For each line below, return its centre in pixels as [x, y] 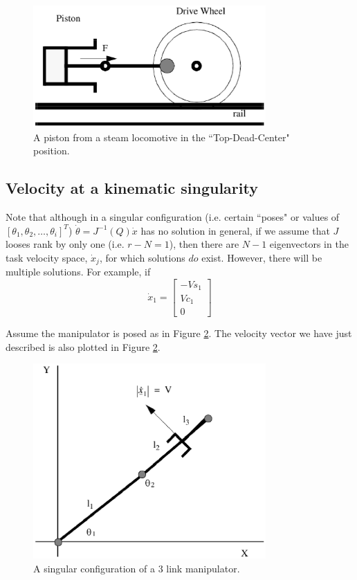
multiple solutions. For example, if [78, 272]
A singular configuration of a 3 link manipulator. [137, 568]
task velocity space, [47, 257]
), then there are [204, 244]
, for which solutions [142, 257]
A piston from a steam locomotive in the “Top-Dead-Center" [162, 137]
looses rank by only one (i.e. [65, 244]
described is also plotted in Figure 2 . [83, 346]
